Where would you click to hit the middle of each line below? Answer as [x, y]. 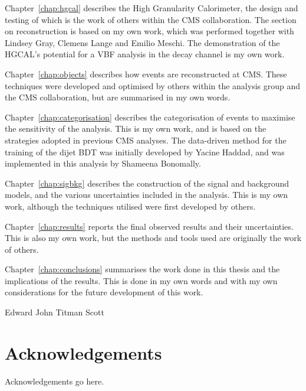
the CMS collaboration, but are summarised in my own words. [118, 97]
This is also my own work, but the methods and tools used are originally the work [153, 238]
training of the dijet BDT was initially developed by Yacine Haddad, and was [145, 151]
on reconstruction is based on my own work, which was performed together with [149, 31]
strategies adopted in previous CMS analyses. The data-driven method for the [146, 140]
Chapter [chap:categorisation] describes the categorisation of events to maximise [150, 117]
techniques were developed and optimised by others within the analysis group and [153, 85]
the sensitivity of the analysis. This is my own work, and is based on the [136, 128]
